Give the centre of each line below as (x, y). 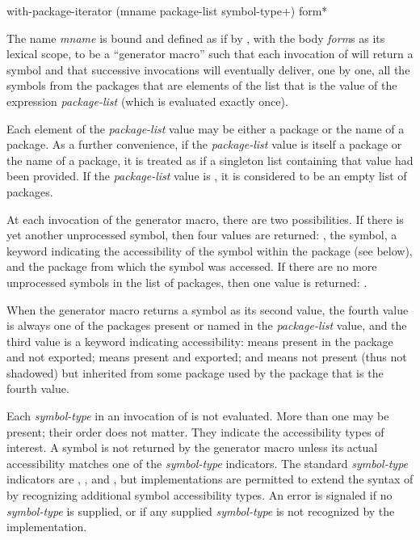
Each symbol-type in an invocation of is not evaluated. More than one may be (198, 416)
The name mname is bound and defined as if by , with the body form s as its (196, 38)
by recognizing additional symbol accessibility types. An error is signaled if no (199, 495)
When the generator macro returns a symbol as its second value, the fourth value (208, 309)
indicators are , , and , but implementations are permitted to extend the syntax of (210, 479)
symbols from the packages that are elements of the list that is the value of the (202, 85)
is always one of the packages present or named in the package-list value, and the (207, 325)
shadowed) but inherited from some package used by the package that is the (195, 372)
